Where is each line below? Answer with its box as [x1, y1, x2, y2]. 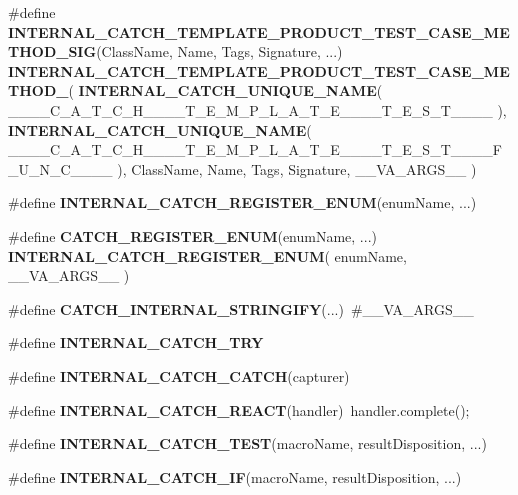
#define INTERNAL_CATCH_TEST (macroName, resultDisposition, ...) [8, 433, 487, 454]
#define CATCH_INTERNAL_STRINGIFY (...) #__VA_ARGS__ [8, 298, 474, 319]
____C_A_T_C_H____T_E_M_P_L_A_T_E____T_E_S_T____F [8, 139, 502, 160]
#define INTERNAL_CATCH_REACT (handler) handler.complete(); [8, 399, 470, 420]
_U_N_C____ [8, 158, 113, 179]
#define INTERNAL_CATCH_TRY [8, 332, 264, 353]
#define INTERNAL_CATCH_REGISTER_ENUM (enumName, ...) [8, 192, 477, 213]
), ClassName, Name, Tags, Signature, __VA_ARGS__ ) [117, 158, 477, 179]
